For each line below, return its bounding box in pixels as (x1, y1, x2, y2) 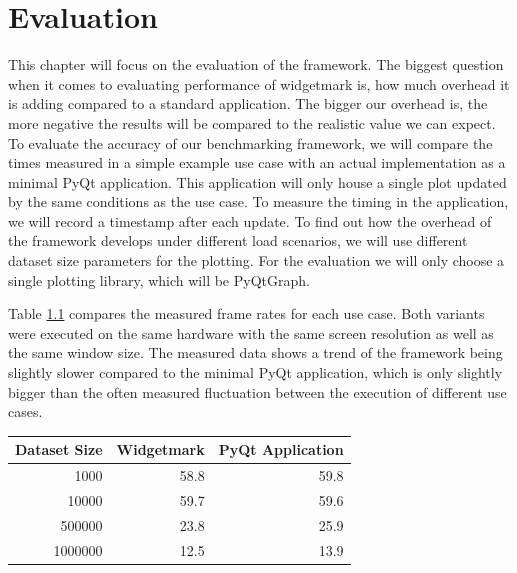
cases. (8, 401, 43, 422)
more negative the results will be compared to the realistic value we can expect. (8, 112, 496, 133)
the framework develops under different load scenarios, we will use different (8, 230, 468, 251)
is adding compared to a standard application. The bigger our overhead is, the (8, 93, 488, 114)
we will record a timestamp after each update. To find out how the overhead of (8, 210, 492, 231)
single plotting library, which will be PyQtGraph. (8, 269, 310, 290)
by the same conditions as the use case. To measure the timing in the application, (8, 191, 509, 212)
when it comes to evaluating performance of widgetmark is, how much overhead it (8, 73, 510, 94)
